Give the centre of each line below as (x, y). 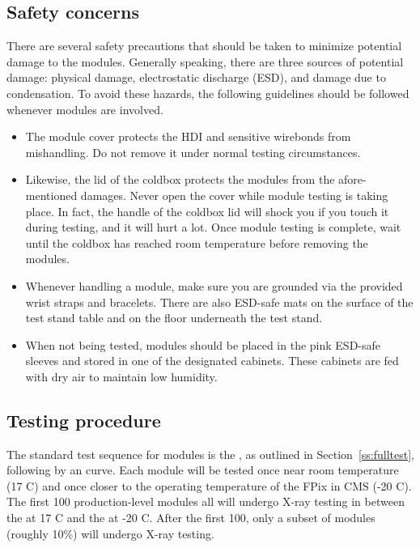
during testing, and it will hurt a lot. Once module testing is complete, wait (213, 227)
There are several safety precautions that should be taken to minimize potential (204, 46)
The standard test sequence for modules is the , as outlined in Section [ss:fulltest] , (211, 454)
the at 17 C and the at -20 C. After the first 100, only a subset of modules (191, 518)
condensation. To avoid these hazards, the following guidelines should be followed (208, 93)
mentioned (51, 195)
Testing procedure (84, 420)
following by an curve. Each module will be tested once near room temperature (203, 470)
